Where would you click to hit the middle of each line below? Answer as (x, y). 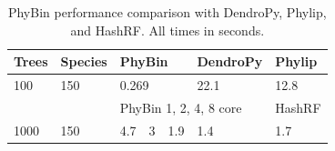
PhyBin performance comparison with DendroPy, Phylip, (167, 12)
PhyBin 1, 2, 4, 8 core (181, 107)
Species (84, 61)
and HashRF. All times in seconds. (167, 30)
